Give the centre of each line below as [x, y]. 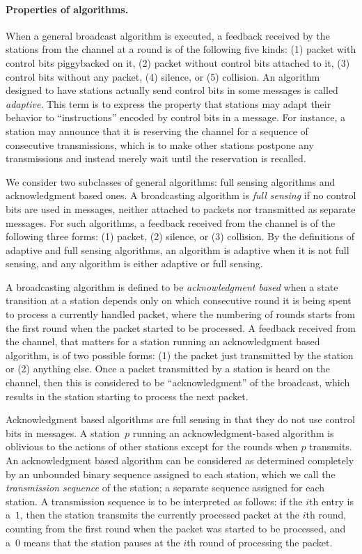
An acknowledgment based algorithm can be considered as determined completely [180, 460]
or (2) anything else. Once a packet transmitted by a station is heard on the [168, 369]
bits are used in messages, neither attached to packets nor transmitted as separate [181, 208]
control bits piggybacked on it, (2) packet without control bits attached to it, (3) [178, 62]
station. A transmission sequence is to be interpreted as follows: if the [154, 501]
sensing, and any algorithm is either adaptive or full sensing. [134, 263]
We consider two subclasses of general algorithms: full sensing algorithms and [171, 181]
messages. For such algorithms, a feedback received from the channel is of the [171, 222]
